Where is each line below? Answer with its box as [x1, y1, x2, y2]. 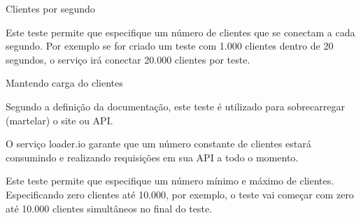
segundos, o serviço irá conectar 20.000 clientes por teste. [6, 52, 250, 66]
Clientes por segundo [6, 1, 95, 15]
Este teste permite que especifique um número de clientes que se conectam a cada [6, 24, 355, 39]
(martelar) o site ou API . [6, 112, 113, 127]
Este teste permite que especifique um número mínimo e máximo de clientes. [6, 173, 334, 188]
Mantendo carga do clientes [6, 75, 123, 90]
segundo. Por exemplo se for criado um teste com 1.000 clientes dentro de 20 [6, 38, 334, 53]
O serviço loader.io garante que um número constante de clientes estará [6, 136, 311, 151]
